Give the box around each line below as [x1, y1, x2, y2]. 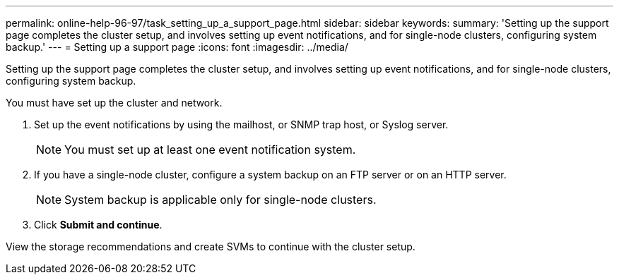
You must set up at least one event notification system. [64, 142, 356, 157]
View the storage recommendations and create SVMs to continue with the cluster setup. [6, 241, 415, 252]
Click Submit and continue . [34, 219, 163, 231]
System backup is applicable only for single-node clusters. [64, 193, 377, 207]
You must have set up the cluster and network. [6, 97, 223, 109]
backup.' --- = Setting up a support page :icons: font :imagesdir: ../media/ [6, 41, 348, 53]
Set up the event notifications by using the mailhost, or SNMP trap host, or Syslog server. [34, 118, 449, 130]
